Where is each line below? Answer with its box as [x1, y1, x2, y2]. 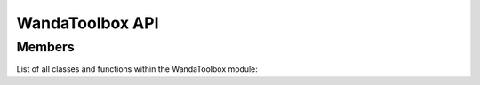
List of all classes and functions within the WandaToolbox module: [16, 64, 258, 74]
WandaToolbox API [16, 13, 159, 33]
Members [16, 39, 75, 55]
